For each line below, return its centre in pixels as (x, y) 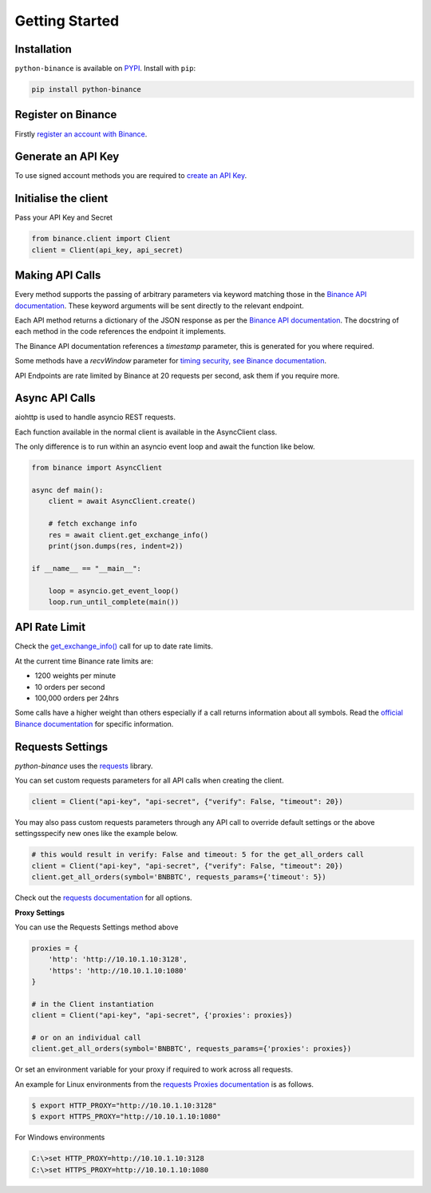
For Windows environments (60, 1137)
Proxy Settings (40, 912)
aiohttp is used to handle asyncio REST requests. (95, 417)
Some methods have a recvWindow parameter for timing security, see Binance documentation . (171, 361)
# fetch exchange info (93, 524)
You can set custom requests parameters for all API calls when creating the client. (149, 781)
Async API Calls (55, 398)
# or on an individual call (86, 1038)
